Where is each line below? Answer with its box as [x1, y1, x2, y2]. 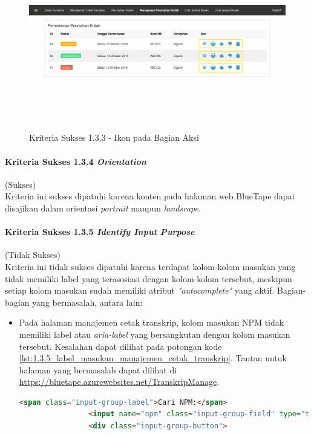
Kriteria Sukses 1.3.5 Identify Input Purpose [5, 225, 195, 238]
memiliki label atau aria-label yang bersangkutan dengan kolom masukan [19, 327, 290, 340]
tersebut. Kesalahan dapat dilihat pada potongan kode [19, 340, 222, 352]
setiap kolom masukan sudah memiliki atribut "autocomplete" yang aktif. [5, 284, 275, 297]
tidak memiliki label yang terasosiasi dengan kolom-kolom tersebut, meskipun [5, 272, 292, 285]
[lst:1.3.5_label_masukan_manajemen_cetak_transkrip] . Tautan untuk [19, 352, 287, 364]
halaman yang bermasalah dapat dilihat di [19, 363, 177, 376]
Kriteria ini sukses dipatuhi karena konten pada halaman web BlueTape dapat [5, 190, 296, 202]
